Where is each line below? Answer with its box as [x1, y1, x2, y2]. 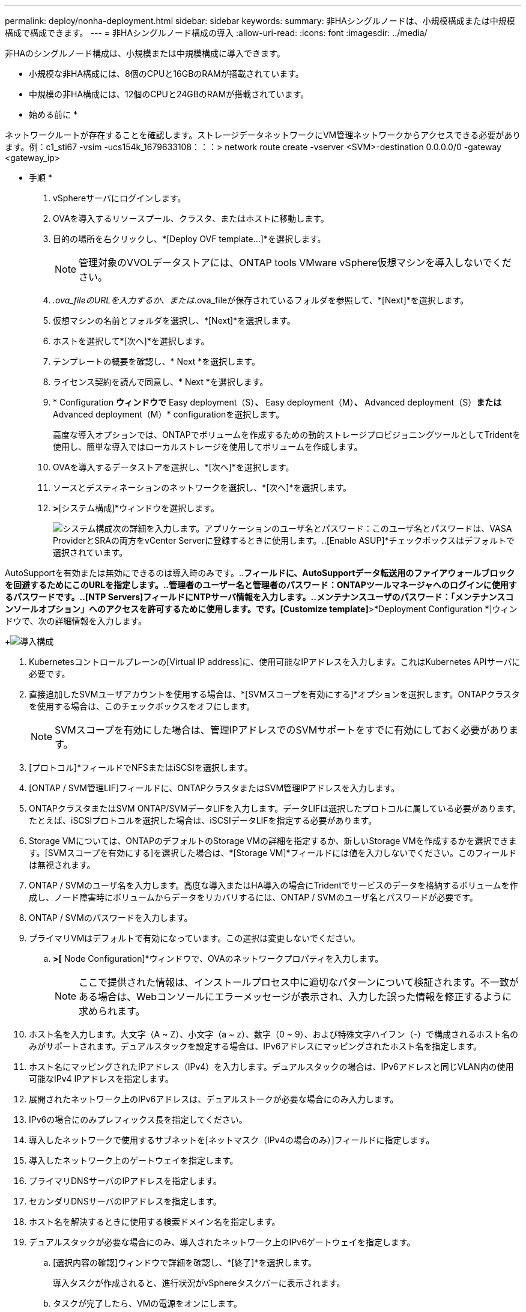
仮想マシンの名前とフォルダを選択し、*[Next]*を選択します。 [53, 315, 295, 326]
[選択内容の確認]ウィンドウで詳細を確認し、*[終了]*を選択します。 [53, 1257, 317, 1268]
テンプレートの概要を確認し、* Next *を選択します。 [53, 356, 260, 366]
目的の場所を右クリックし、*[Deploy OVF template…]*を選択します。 [53, 234, 326, 244]
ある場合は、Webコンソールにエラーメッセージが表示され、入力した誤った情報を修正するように [79, 991, 512, 1003]
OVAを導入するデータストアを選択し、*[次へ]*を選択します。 [53, 462, 294, 472]
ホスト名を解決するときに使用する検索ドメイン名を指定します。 [29, 1216, 280, 1227]
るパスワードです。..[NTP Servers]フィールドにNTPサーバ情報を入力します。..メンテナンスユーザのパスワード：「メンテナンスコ [5, 592, 514, 602]
